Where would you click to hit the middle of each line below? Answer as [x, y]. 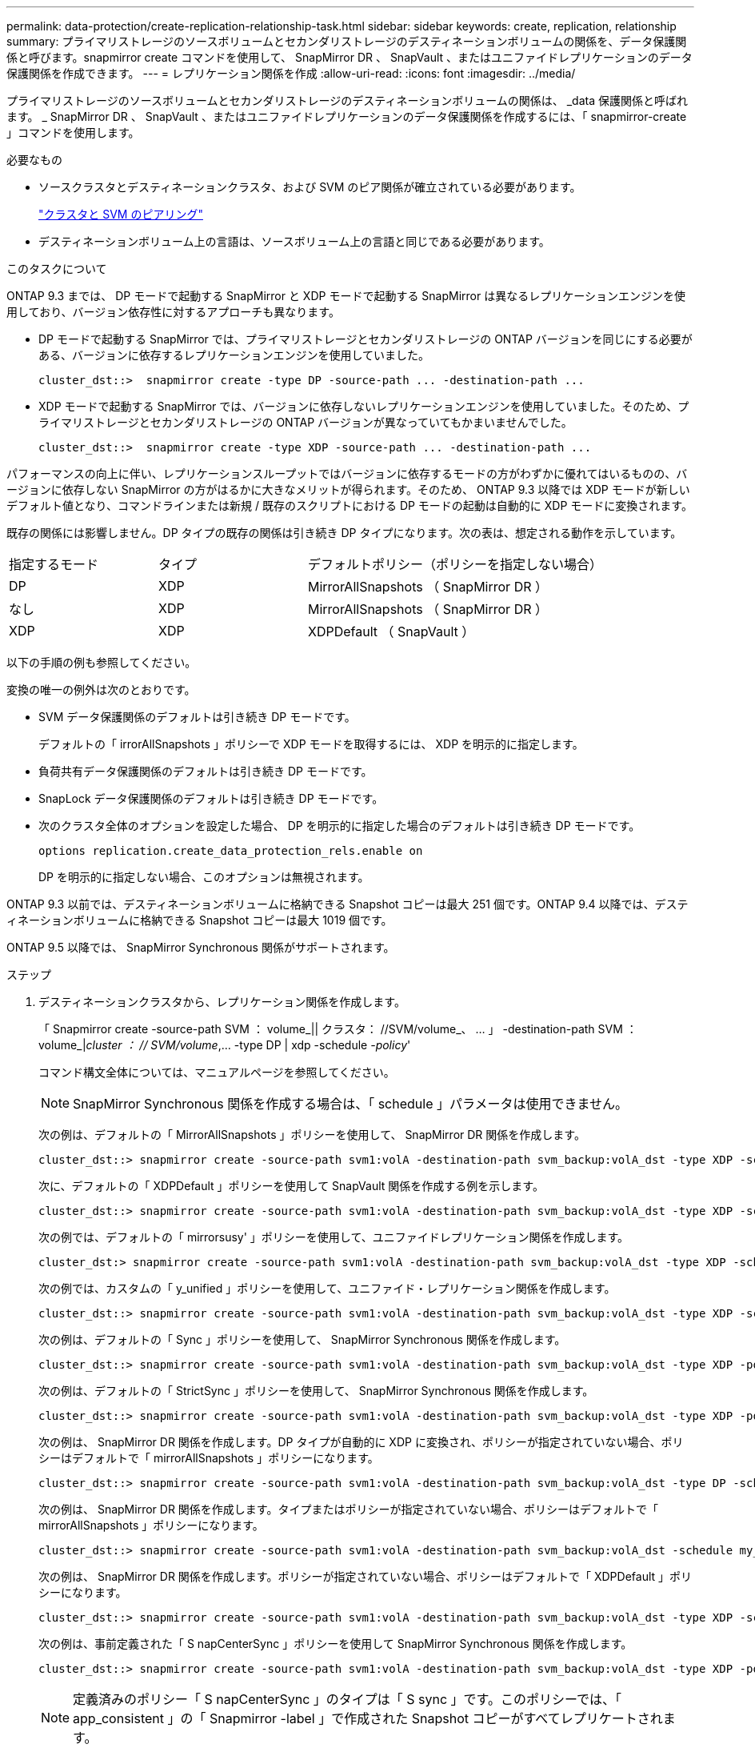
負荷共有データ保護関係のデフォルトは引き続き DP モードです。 [206, 771]
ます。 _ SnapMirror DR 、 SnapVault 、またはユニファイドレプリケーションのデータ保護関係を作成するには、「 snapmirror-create [347, 116]
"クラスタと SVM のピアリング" [121, 214]
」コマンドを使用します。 [73, 132]
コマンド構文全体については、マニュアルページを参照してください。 [217, 1072]
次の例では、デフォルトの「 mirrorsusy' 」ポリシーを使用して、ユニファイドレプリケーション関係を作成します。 [334, 1237]
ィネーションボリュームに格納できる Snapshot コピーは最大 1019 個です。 [200, 920]
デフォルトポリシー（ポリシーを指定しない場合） [455, 564]
